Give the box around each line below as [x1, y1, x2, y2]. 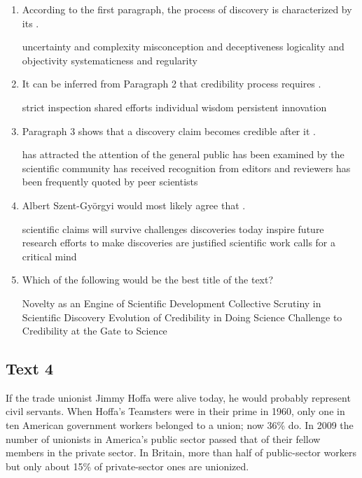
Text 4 [6, 358, 54, 379]
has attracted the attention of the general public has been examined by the [22, 147, 344, 162]
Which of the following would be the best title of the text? [22, 272, 274, 287]
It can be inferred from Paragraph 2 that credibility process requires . [22, 76, 321, 91]
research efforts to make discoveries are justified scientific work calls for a [22, 235, 336, 250]
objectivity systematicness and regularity [22, 52, 197, 67]
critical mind [22, 248, 77, 263]
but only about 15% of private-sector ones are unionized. [6, 458, 249, 473]
